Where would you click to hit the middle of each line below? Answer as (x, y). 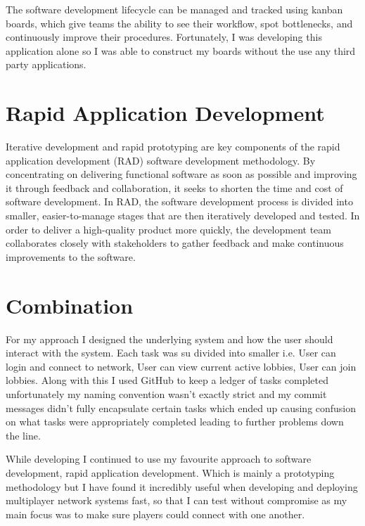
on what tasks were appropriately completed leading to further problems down (175, 422)
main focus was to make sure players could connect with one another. (155, 514)
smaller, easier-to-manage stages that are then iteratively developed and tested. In (183, 216)
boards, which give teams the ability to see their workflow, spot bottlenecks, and (179, 23)
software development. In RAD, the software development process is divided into (179, 201)
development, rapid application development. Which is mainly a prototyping (170, 472)
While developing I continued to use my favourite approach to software (159, 459)
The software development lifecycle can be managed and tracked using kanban (174, 9)
